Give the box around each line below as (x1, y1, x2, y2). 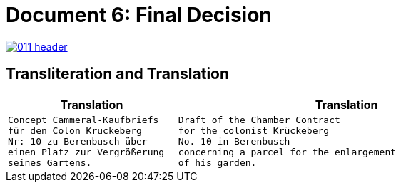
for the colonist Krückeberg (178, 125, 330, 136)
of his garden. (178, 157, 257, 168)
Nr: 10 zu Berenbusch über (8, 135, 148, 147)
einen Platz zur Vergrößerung (8, 146, 165, 157)
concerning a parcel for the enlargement (178, 146, 397, 157)
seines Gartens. (8, 157, 92, 168)
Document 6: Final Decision (6, 3, 272, 27)
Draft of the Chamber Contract (178, 114, 340, 125)
